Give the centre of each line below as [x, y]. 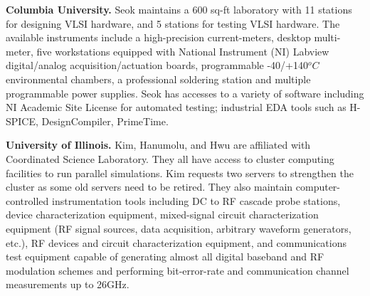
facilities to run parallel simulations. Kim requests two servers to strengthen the [180, 173]
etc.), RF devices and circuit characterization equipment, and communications [176, 242]
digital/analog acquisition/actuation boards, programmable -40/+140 [157, 65]
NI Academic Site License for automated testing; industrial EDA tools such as [176, 107]
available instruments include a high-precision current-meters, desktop [158, 37]
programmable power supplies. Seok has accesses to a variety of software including [185, 93]
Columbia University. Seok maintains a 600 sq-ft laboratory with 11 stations [179, 9]
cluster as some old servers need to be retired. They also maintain [149, 187]
